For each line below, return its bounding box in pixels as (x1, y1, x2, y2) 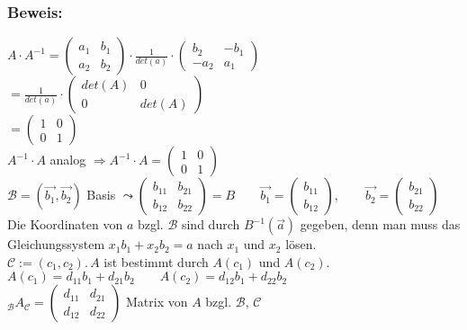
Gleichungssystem (7, 235, 105, 254)
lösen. (285, 235, 317, 254)
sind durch (181, 215, 240, 234)
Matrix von (125, 292, 188, 311)
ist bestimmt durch (103, 252, 209, 271)
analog (49, 150, 86, 169)
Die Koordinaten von (7, 215, 123, 234)
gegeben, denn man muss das (300, 215, 461, 234)
